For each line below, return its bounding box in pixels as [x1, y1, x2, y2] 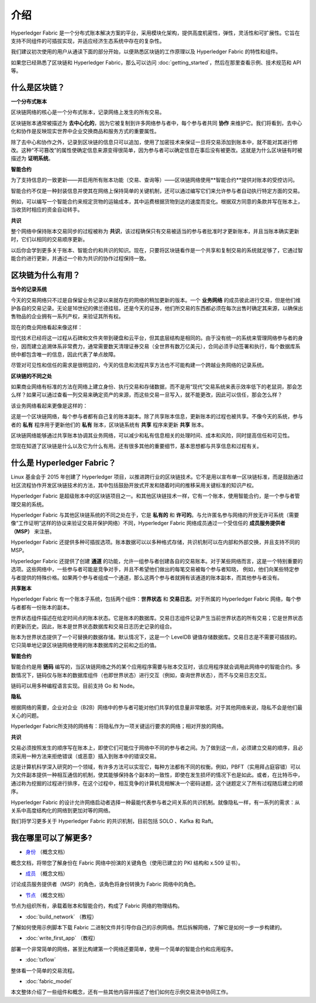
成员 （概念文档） [25, 870, 68, 877]
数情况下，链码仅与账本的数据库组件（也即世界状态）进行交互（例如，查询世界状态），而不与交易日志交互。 [11, 672, 270, 679]
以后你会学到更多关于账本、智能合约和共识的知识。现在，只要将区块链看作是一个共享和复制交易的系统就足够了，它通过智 [11, 246, 303, 253]
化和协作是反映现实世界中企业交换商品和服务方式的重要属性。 [11, 128, 160, 135]
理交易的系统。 [11, 500, 47, 507]
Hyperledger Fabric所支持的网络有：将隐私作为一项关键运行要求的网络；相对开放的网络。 [11, 723, 227, 730]
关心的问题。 [11, 712, 42, 719]
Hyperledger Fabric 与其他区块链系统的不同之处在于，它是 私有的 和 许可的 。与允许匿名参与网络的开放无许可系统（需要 [11, 511, 300, 519]
